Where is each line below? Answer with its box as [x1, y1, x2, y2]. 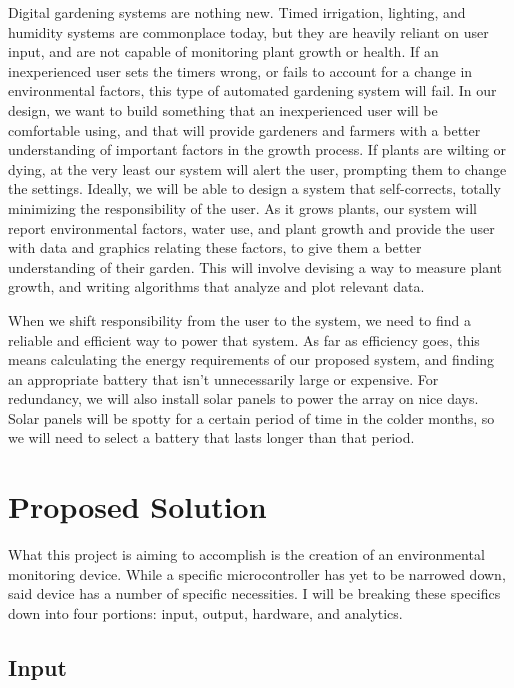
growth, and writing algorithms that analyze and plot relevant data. [8, 276, 425, 297]
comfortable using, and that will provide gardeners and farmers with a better [8, 119, 481, 140]
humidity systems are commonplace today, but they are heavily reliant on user [8, 21, 489, 42]
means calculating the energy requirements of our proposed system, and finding [8, 349, 494, 370]
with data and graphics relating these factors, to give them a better [8, 237, 422, 258]
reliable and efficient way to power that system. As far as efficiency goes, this [8, 329, 480, 350]
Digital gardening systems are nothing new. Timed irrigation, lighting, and [8, 2, 466, 22]
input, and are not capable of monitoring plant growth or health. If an [8, 41, 439, 62]
